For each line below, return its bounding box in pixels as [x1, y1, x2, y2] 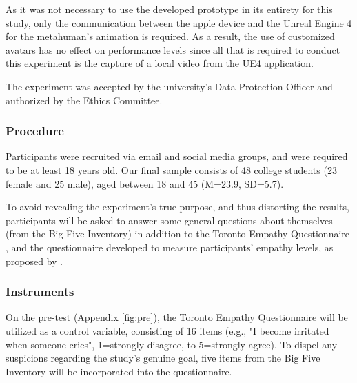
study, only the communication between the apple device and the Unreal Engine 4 [6, 15, 352, 30]
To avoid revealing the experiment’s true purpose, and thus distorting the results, [6, 199, 349, 214]
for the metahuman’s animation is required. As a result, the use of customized [6, 29, 335, 43]
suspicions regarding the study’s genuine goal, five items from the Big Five [6, 351, 320, 365]
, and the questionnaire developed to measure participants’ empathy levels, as [6, 239, 334, 254]
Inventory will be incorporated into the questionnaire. [6, 364, 232, 378]
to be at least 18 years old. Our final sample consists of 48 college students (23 [6, 162, 337, 177]
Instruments [6, 283, 74, 300]
